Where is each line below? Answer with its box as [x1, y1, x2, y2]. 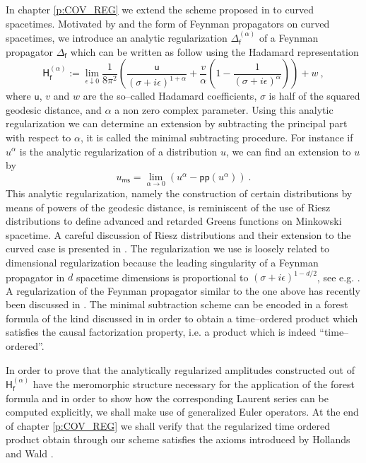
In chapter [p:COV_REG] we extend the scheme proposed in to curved [6, 2, 314, 16]
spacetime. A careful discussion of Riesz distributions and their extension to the [6, 227, 351, 242]
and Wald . [6, 445, 54, 460]
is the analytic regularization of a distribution [19, 143, 218, 158]
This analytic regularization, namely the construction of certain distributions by [6, 185, 353, 200]
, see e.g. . [317, 269, 360, 284]
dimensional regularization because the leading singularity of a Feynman [6, 254, 319, 269]
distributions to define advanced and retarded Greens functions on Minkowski [6, 213, 342, 228]
